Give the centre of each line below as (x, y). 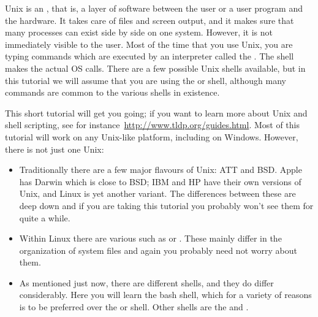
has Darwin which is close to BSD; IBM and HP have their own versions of (160, 181)
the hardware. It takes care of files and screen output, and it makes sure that (150, 20)
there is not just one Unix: (55, 149)
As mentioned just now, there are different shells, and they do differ (146, 282)
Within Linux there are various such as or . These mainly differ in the (150, 238)
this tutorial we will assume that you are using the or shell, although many (146, 80)
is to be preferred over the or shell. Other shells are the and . (134, 307)
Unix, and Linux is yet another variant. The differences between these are (157, 193)
